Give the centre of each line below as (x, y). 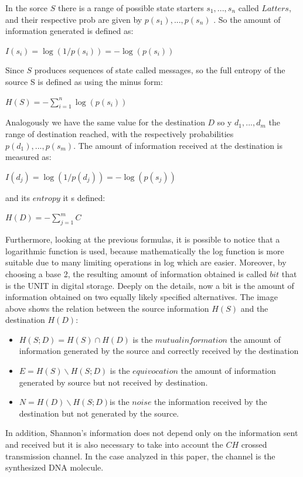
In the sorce (27, 8)
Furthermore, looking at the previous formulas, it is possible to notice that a (143, 239)
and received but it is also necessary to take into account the (114, 444)
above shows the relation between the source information (107, 308)
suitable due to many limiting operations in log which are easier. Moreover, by (146, 262)
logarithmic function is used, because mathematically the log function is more (145, 251)
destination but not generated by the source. (99, 413)
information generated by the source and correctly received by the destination (159, 351)
